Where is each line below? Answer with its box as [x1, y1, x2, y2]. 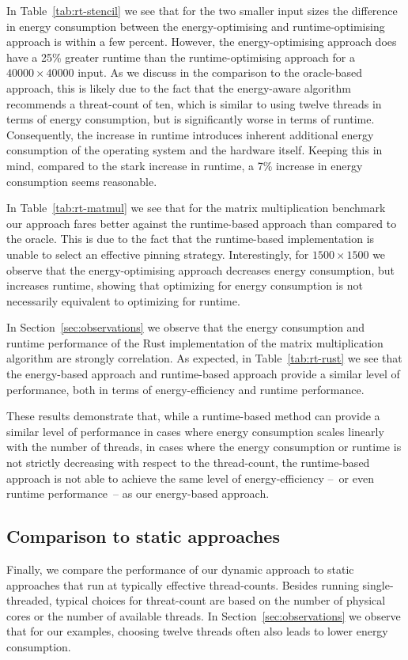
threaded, [6, 592, 52, 609]
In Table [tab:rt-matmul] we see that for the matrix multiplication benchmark [6, 199, 386, 216]
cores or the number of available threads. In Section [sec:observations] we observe [6, 607, 401, 624]
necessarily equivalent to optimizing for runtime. [6, 292, 240, 309]
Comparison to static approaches [6, 524, 280, 548]
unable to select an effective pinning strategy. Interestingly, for [6, 245, 309, 262]
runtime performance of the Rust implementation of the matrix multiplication [6, 334, 383, 351]
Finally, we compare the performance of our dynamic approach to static [6, 561, 354, 578]
